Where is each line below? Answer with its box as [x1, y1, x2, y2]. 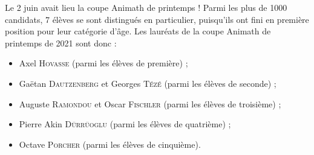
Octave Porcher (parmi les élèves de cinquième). [19, 138, 201, 150]
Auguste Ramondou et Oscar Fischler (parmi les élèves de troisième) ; [19, 97, 281, 110]
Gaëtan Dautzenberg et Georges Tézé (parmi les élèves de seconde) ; [19, 77, 276, 89]
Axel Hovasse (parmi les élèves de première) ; [19, 57, 188, 69]
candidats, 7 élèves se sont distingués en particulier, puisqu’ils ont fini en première [5, 13, 309, 25]
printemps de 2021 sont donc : [5, 36, 117, 49]
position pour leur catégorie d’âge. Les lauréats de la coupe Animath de [5, 25, 271, 37]
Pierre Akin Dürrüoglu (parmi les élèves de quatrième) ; [19, 118, 231, 130]
